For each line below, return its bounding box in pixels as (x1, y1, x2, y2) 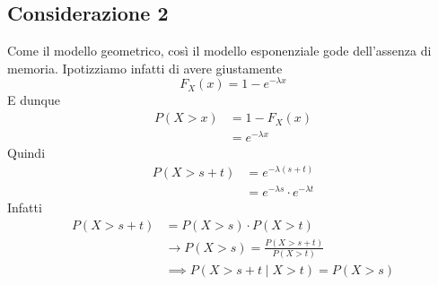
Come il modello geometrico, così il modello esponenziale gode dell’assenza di (7, 41, 432, 60)
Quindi (7, 143, 46, 162)
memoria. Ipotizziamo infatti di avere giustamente (7, 58, 283, 77)
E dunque (7, 91, 60, 109)
